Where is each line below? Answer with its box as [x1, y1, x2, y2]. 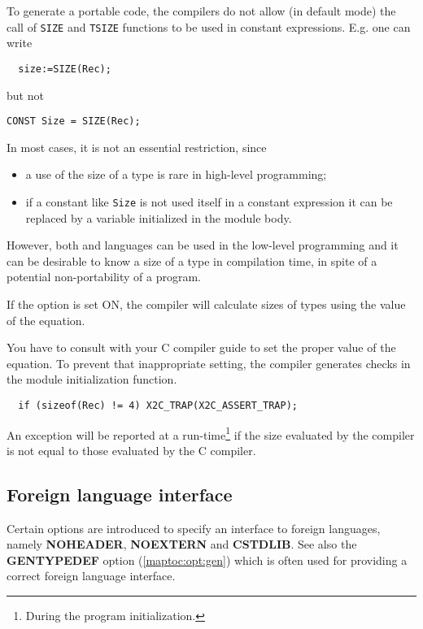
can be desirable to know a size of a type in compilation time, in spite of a [7, 252, 377, 269]
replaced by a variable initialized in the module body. [25, 209, 292, 226]
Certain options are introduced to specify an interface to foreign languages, [7, 519, 381, 536]
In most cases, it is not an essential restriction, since [7, 138, 267, 155]
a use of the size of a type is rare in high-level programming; [25, 166, 327, 183]
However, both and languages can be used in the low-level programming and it [7, 236, 399, 254]
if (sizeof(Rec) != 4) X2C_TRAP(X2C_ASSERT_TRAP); [18, 399, 298, 411]
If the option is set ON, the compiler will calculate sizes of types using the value [7, 295, 406, 312]
